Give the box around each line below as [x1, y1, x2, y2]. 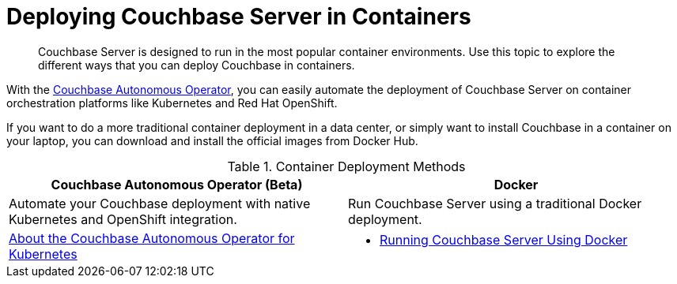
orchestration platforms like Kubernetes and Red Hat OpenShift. [6, 95, 338, 110]
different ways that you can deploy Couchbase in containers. [38, 58, 355, 72]
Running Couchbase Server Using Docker [380, 231, 628, 248]
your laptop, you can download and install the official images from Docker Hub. [6, 133, 418, 148]
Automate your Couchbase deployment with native [9, 195, 311, 211]
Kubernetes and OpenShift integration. [9, 211, 237, 227]
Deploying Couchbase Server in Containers [6, 3, 471, 30]
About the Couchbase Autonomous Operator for [9, 230, 295, 246]
